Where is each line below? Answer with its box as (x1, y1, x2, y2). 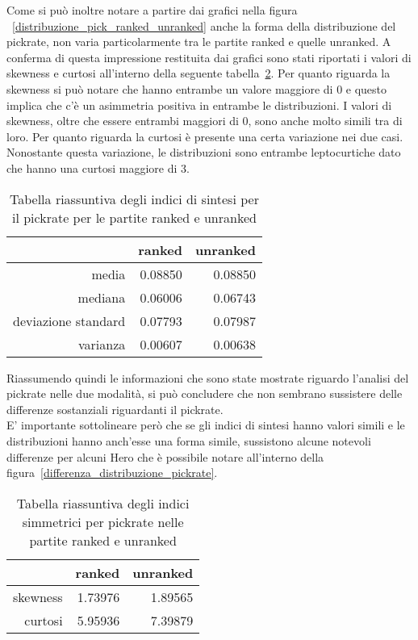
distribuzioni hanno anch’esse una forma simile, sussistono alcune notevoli (6, 432, 371, 449)
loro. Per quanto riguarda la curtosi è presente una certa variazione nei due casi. (6, 128, 403, 144)
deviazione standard (13, 311, 126, 330)
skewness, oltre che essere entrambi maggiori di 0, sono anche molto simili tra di (6, 112, 403, 129)
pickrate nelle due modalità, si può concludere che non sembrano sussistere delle (6, 385, 403, 402)
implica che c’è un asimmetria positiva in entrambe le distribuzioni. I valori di (6, 96, 392, 113)
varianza (77, 334, 126, 353)
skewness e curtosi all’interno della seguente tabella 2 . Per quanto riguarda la (6, 65, 391, 82)
